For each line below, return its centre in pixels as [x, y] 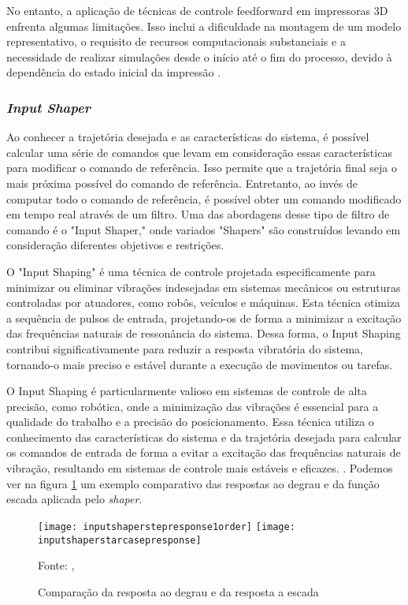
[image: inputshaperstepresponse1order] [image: [167, 527]
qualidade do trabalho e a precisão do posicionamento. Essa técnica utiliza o [190, 422]
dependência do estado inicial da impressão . [114, 72]
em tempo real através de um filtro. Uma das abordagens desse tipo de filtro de [198, 214]
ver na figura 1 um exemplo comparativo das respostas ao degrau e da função [193, 483]
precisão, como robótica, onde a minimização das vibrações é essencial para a [193, 406]
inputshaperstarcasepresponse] [120, 540]
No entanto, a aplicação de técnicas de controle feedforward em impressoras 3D [197, 10]
